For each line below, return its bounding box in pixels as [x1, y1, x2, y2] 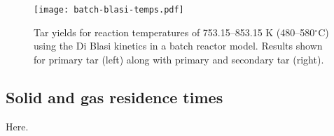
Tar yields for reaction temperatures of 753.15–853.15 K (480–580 [34, 24, 315, 39]
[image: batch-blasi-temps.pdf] [34, 5, 184, 15]
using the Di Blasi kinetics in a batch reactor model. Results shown [34, 38, 323, 53]
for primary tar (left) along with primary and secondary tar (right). [34, 52, 324, 66]
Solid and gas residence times [6, 86, 223, 107]
